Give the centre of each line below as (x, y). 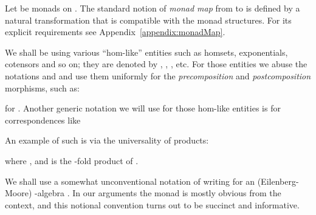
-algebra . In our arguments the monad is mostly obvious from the (158, 193)
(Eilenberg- (278, 181)
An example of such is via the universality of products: (107, 140)
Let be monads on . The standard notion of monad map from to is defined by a (153, 8)
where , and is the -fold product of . (72, 160)
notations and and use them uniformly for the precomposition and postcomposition (158, 75)
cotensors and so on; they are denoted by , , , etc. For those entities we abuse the (156, 64)
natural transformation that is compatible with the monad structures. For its (148, 20)
